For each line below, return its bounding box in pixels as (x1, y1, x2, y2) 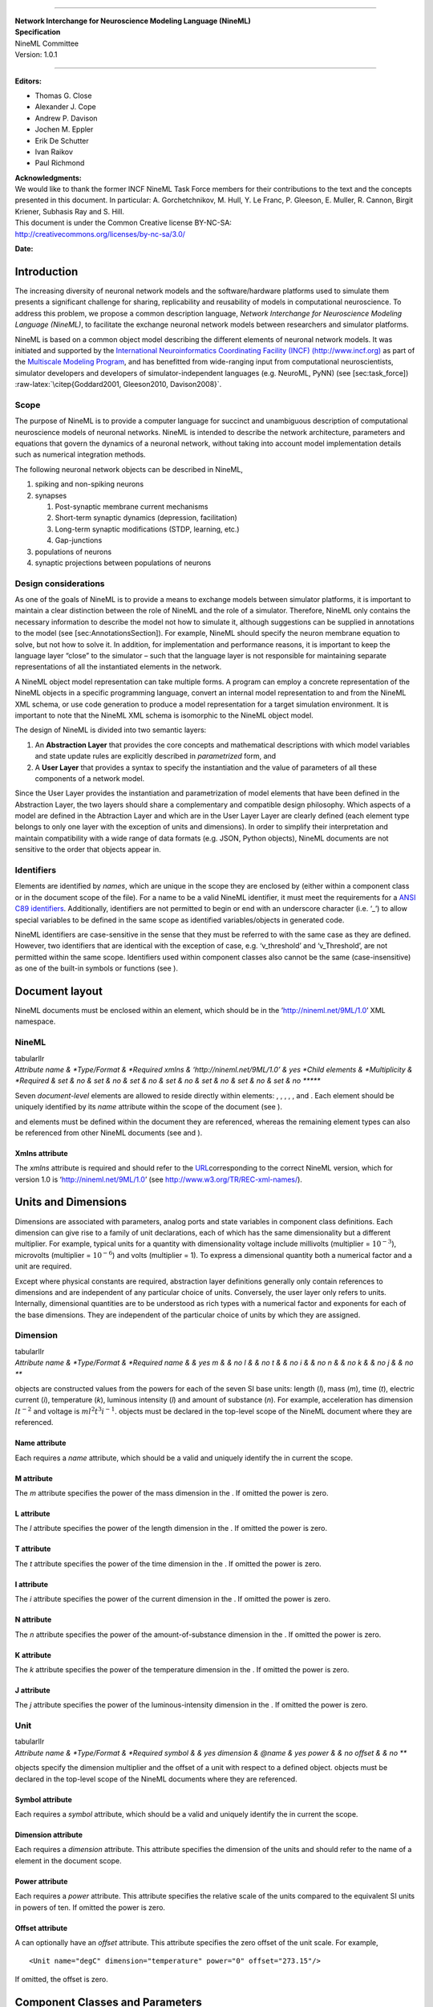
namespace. (14, 1016, 56, 1027)
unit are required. (14, 1261, 72, 1272)
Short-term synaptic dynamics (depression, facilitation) (55, 513, 238, 523)
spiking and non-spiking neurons (34, 479, 144, 489)
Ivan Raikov (34, 147, 74, 157)
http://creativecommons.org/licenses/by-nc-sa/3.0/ (14, 229, 186, 238)
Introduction (14, 265, 79, 279)
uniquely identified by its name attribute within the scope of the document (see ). (14, 1102, 283, 1112)
